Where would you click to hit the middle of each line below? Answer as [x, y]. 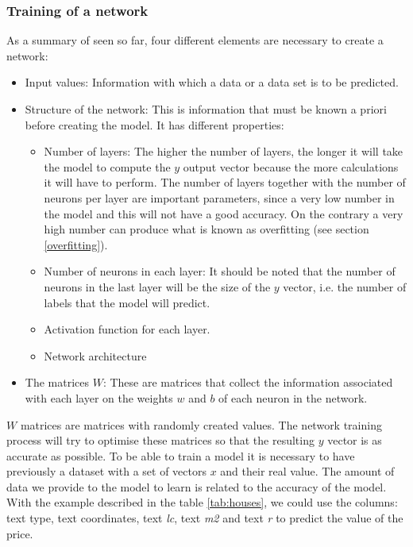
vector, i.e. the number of [345, 286]
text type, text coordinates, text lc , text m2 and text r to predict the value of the [205, 518]
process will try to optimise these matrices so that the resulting [160, 440]
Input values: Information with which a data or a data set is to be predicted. [212, 82]
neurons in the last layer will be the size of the [157, 286]
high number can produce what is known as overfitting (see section [206, 229]
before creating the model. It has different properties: [154, 124]
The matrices [57, 382]
